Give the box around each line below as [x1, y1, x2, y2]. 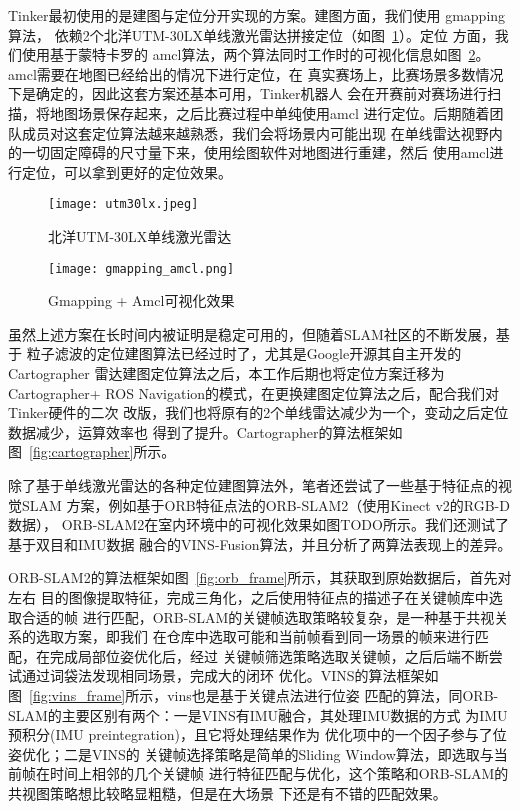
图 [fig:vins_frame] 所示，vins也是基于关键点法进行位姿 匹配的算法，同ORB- [8, 684, 499, 705]
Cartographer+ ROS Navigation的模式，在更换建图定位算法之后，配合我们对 [8, 382, 500, 403]
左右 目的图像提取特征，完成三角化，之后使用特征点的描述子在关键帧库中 [8, 586, 489, 607]
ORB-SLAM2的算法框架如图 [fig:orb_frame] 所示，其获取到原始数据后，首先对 [8, 567, 512, 588]
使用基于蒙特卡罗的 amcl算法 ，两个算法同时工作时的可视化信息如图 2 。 [21, 44, 490, 65]
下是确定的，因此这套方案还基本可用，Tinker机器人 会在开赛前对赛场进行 [8, 83, 488, 104]
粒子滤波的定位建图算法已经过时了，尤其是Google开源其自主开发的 [26, 343, 462, 364]
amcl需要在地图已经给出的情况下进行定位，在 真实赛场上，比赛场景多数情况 [8, 63, 504, 84]
